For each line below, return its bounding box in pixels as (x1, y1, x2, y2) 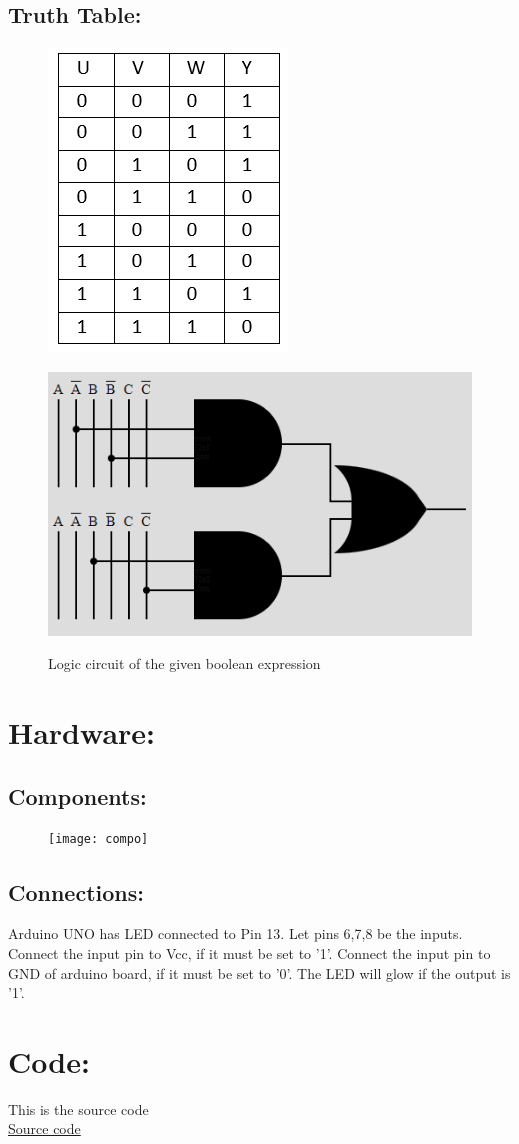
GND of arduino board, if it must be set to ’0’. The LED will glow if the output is (8, 962, 511, 983)
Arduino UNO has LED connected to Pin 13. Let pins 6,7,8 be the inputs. (8, 923, 463, 944)
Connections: (8, 876, 144, 907)
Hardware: (8, 712, 156, 753)
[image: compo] (48, 832, 149, 847)
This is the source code (8, 1098, 149, 1119)
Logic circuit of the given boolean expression (48, 653, 321, 674)
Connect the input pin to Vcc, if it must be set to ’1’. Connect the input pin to (8, 942, 491, 963)
